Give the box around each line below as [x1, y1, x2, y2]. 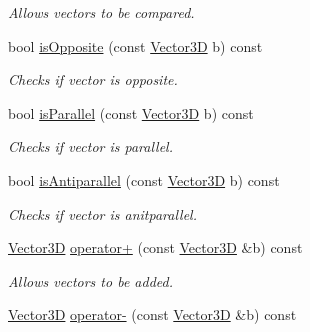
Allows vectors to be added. [8, 270, 173, 291]
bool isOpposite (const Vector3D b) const [8, 35, 263, 56]
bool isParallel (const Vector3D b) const [8, 102, 254, 123]
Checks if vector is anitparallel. [8, 203, 197, 224]
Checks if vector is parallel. [8, 136, 174, 157]
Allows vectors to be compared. [8, 2, 195, 22]
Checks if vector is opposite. [8, 69, 178, 90]
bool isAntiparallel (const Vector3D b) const [8, 169, 280, 190]
